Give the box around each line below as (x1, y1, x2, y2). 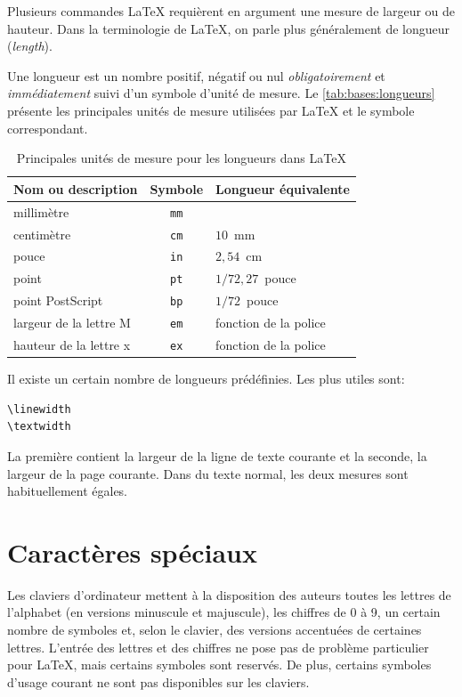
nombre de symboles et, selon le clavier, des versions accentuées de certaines (7, 620, 422, 639)
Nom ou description (13, 179, 138, 198)
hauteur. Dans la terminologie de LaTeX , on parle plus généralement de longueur (7, 19, 450, 37)
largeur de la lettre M (13, 313, 131, 332)
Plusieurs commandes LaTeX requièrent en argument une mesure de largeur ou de (7, 2, 456, 20)
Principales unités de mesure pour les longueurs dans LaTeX (16, 149, 346, 167)
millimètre (13, 202, 69, 221)
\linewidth (7, 402, 71, 416)
